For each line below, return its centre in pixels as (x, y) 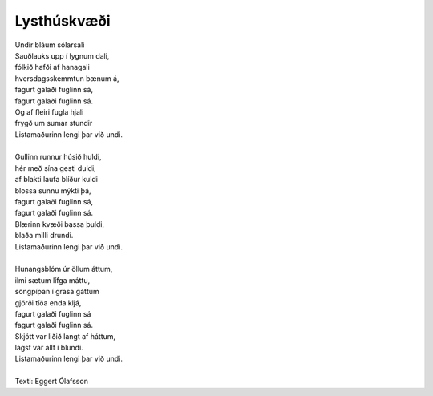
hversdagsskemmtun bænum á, (67, 78)
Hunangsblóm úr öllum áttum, (64, 269)
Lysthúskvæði (63, 21)
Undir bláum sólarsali (50, 45)
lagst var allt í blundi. (49, 348)
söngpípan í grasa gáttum (57, 292)
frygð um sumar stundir (54, 123)
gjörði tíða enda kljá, (48, 303)
